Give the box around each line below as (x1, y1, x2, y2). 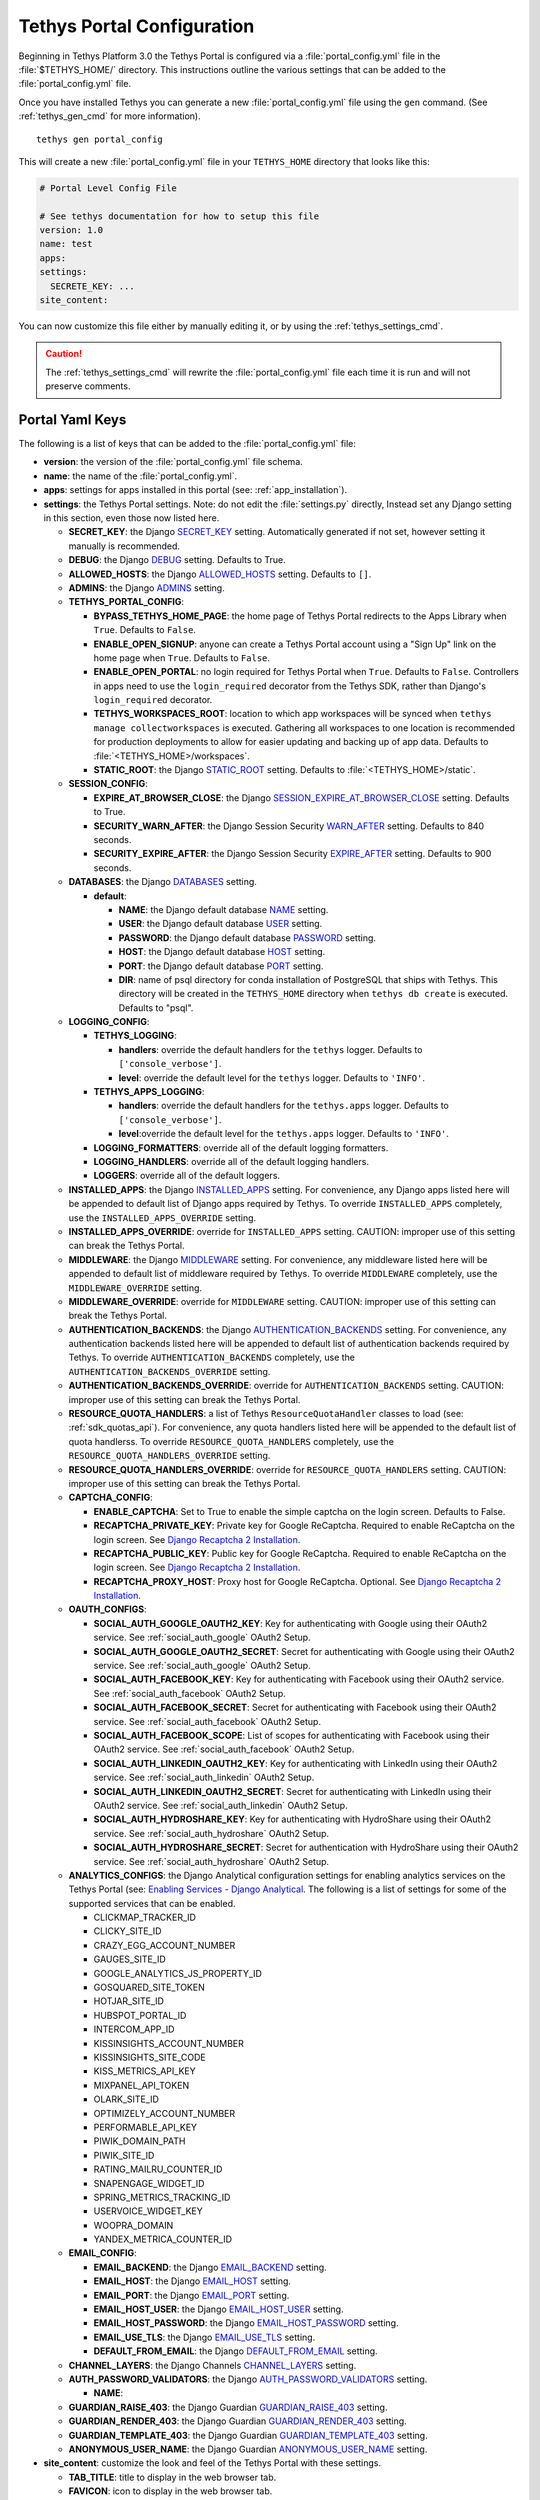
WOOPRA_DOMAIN (93, 2219, 174, 2231)
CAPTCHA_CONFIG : (68, 1491, 154, 1504)
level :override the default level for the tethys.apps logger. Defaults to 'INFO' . (118, 1128, 449, 1140)
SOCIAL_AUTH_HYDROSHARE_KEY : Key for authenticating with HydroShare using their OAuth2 (93, 1813, 492, 1825)
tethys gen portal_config (36, 133, 164, 145)
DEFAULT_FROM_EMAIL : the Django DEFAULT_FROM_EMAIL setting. (93, 2345, 379, 2357)
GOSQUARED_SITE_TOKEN (93, 1981, 205, 1994)
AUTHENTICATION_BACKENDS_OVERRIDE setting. (68, 1365, 271, 1377)
